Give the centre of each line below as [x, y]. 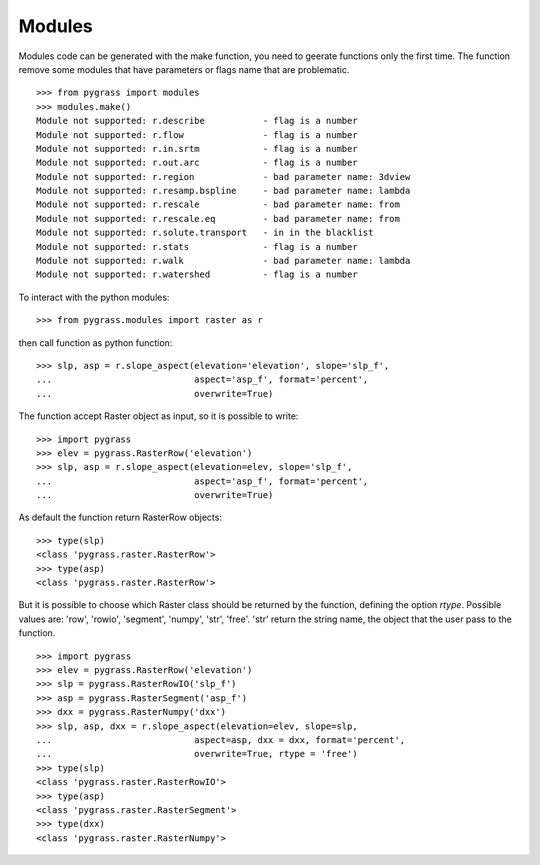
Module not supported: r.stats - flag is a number [197, 246]
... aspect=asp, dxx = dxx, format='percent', [221, 739]
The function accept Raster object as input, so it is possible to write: [158, 416]
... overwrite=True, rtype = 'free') [197, 754]
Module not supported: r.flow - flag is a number [197, 134]
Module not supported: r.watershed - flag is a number [197, 274]
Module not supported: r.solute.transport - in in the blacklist [205, 233]
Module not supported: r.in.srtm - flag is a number [197, 148]
